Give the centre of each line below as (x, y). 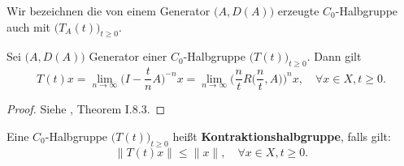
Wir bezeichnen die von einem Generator (109, 11)
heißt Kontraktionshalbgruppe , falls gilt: (282, 136)
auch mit (29, 26)
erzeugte (298, 11)
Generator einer (128, 56)
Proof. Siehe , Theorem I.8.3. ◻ (86, 109)
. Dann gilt (334, 56)
